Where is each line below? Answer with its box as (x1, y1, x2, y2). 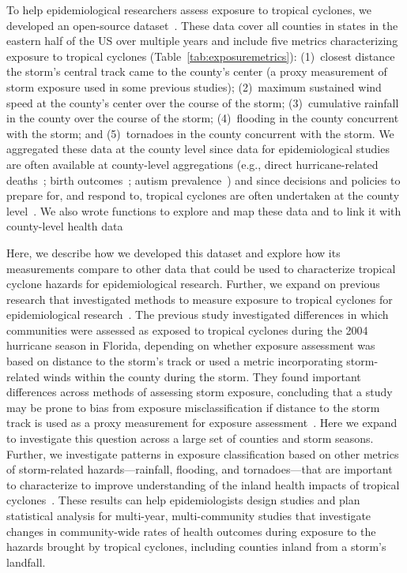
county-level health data (6, 218, 123, 234)
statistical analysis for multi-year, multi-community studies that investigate (6, 507, 371, 523)
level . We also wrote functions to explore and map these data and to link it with (6, 202, 401, 219)
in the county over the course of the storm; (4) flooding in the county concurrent (6, 110, 399, 126)
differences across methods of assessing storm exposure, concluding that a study (6, 384, 393, 400)
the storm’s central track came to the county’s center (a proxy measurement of (6, 63, 387, 80)
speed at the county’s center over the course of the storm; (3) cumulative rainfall (6, 94, 399, 110)
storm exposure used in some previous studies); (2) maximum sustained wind (6, 78, 382, 95)
